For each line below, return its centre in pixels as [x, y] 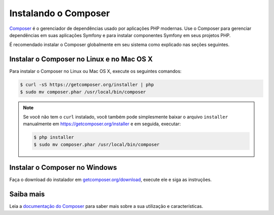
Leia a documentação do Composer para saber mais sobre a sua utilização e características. [106, 206]
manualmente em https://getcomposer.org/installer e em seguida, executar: [102, 124]
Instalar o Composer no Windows [63, 168]
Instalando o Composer [60, 13]
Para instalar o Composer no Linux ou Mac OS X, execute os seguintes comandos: [96, 71]
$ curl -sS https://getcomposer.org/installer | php [87, 85]
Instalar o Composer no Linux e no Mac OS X [81, 59]
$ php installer [54, 137]
